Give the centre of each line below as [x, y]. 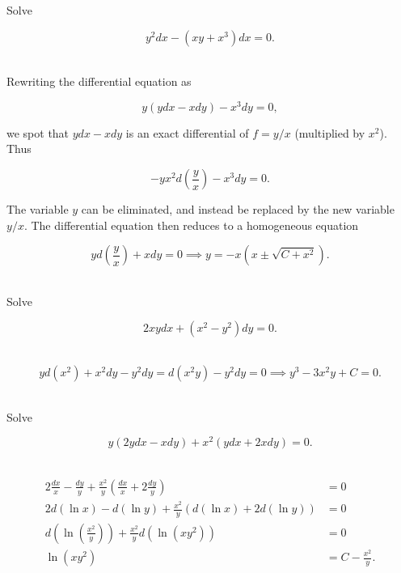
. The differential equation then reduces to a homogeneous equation [191, 225]
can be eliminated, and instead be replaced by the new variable [238, 209]
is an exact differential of [187, 132]
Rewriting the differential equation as [99, 81]
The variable [38, 209]
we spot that [38, 132]
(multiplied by [330, 132]
